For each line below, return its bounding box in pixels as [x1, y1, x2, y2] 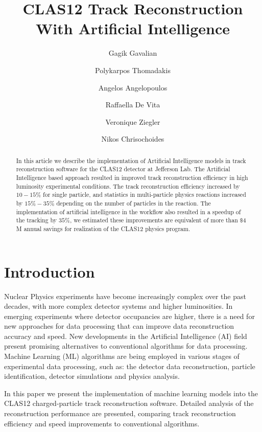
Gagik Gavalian [108, 48, 157, 58]
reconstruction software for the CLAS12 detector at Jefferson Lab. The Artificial [16, 165, 230, 173]
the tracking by [16, 216, 57, 224]
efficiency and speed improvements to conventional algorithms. [4, 418, 200, 428]
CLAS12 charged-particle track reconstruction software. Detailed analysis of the [4, 398, 254, 408]
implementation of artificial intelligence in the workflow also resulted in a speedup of [16, 207, 241, 216]
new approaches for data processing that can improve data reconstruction [4, 321, 234, 331]
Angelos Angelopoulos [98, 82, 168, 93]
